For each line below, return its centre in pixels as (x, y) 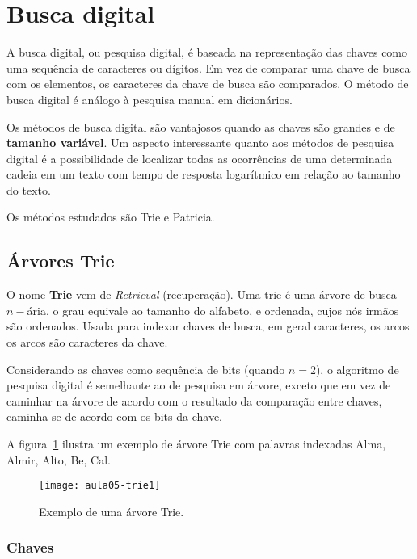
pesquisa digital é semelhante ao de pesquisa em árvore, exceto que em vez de (199, 385)
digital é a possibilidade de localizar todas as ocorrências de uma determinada (200, 158)
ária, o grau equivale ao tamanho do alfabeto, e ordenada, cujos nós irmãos (213, 310)
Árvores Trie (61, 261)
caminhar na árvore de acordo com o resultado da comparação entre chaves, (194, 400)
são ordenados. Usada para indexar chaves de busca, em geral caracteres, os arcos (208, 326)
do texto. (29, 189)
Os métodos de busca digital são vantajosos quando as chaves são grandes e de (201, 126)
